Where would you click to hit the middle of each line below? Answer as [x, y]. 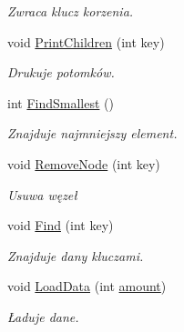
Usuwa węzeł [42, 194]
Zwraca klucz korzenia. [71, 11]
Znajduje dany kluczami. [76, 255]
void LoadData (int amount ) [87, 286]
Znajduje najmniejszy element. [92, 133]
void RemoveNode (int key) [84, 163]
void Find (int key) [61, 225]
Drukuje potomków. [61, 72]
